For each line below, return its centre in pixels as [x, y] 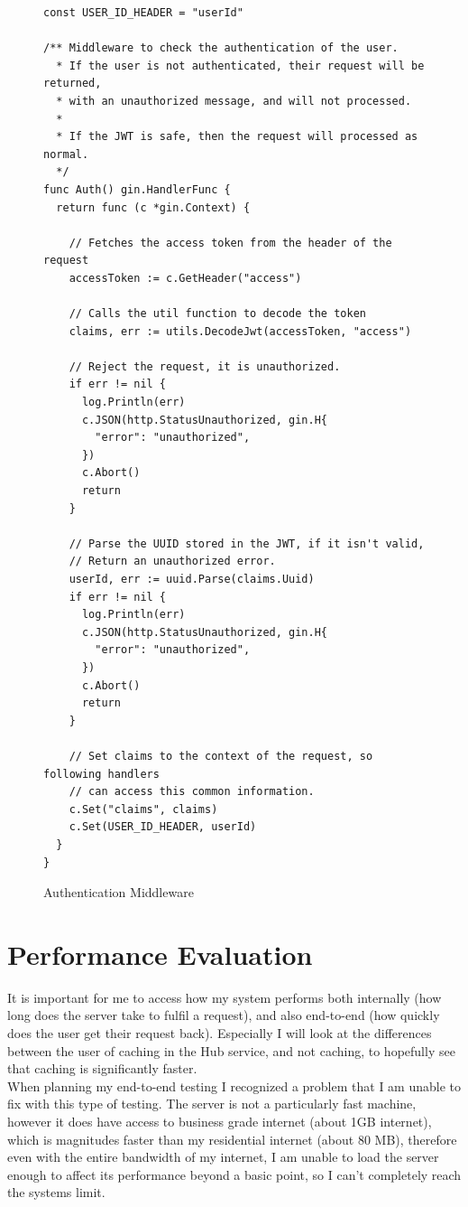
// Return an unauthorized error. [172, 561]
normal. [66, 154]
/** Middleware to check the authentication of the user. [221, 48]
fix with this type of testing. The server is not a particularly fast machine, [212, 1104]
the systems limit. [56, 1192]
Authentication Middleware [119, 892]
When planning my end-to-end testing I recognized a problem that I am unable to [234, 1085]
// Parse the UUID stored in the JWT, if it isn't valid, [247, 543]
